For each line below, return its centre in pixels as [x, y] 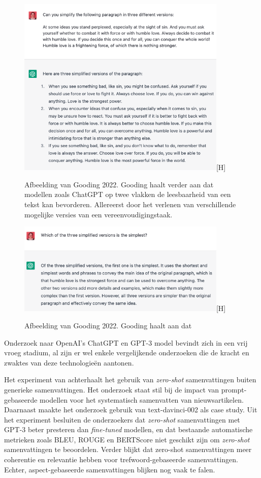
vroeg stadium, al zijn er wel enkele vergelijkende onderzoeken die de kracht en [127, 353]
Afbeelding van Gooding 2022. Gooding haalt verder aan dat [119, 184]
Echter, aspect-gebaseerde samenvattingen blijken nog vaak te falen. [110, 469]
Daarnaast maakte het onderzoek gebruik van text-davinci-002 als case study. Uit [131, 410]
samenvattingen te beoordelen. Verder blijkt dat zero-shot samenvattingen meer [128, 449]
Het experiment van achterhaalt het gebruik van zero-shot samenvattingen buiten [130, 379]
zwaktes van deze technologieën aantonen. [69, 362]
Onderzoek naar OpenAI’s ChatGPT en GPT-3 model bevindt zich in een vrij [126, 342]
